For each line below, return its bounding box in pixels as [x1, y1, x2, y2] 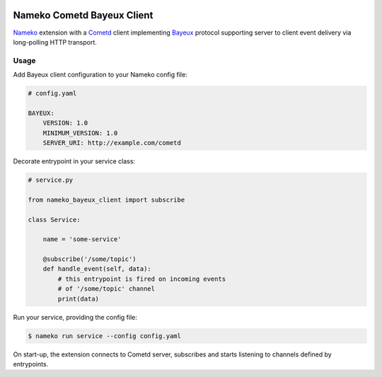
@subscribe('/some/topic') [42, 255, 137, 263]
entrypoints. [13, 359, 49, 368]
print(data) [57, 294, 99, 303]
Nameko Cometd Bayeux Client [13, 9, 154, 21]
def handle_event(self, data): [42, 265, 151, 273]
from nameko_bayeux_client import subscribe [28, 195, 185, 204]
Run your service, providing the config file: [13, 313, 138, 321]
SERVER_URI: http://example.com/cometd [42, 139, 182, 146]
